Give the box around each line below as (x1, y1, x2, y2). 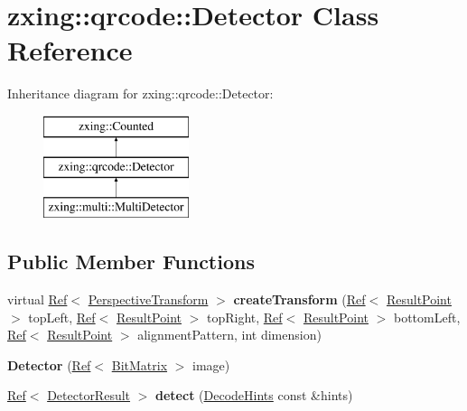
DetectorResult (47, 386, 131, 405)
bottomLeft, (393, 307, 461, 326)
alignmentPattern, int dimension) (137, 325, 322, 344)
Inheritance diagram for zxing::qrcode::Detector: (7, 84, 274, 103)
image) (192, 355, 230, 374)
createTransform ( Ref (233, 290, 366, 309)
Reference (7, 32, 133, 69)
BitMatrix (111, 355, 168, 374)
